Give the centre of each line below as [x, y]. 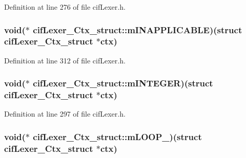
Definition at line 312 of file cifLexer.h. [65, 60]
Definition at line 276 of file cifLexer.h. [65, 7]
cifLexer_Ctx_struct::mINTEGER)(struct [123, 83]
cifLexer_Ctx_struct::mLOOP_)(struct [117, 136]
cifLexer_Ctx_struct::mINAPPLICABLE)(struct [138, 29]
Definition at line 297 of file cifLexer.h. [65, 114]
